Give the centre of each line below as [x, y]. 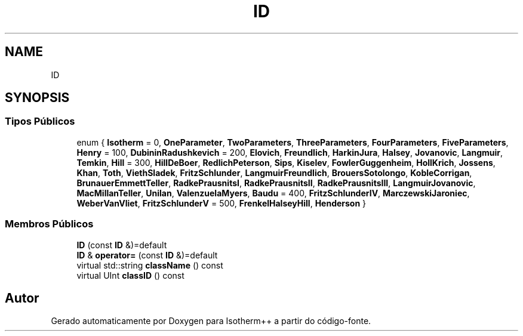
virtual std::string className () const [150, 265]
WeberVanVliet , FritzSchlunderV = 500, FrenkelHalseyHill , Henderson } [221, 203]
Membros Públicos [49, 224]
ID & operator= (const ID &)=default [147, 255]
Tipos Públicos [40, 121]
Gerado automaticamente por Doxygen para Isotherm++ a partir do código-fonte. [211, 321]
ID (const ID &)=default [122, 245]
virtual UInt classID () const [130, 275]
